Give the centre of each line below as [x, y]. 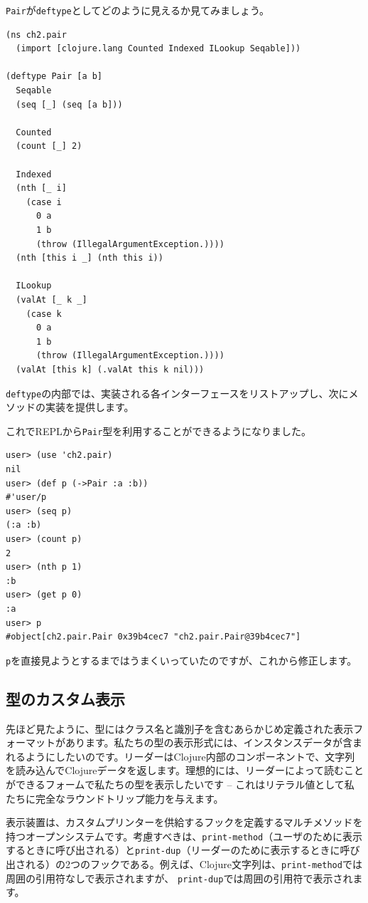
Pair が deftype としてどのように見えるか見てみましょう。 [138, 10]
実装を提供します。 [90, 407]
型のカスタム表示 [65, 698]
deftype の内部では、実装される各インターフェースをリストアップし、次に [177, 393]
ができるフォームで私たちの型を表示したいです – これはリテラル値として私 [180, 784]
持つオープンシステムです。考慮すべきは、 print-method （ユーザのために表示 [184, 836]
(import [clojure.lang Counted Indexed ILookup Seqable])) [158, 49]
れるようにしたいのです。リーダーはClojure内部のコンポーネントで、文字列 [180, 756]
